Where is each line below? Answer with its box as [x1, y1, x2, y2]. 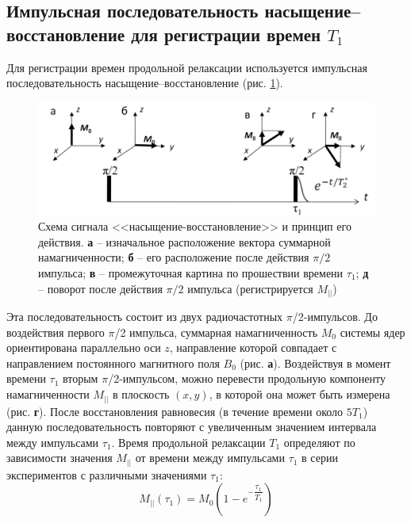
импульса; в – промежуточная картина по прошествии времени [38, 265, 344, 281]
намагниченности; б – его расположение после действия [38, 249, 309, 265]
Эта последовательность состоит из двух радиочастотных [6, 308, 283, 325]
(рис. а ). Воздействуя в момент [240, 354, 391, 371]
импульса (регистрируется [187, 280, 313, 296]
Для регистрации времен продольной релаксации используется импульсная [6, 59, 367, 75]
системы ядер [340, 323, 405, 340]
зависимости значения [6, 449, 113, 466]
